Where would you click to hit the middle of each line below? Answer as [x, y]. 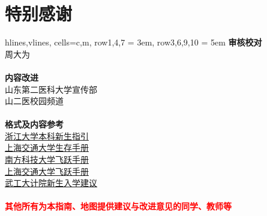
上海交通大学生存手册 [47, 147]
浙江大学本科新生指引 [47, 136]
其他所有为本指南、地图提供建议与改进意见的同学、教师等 [118, 206]
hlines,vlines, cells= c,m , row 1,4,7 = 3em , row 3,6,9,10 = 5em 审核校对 [133, 42]
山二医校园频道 [34, 101]
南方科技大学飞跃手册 [47, 159]
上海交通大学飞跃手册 [47, 171]
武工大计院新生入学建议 [51, 183]
